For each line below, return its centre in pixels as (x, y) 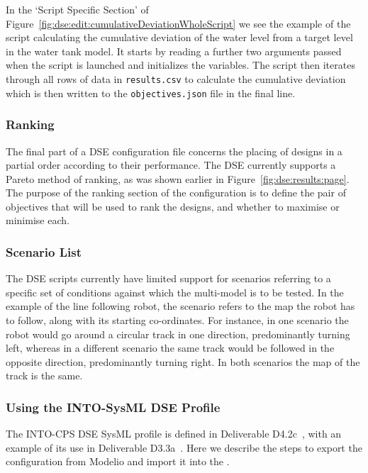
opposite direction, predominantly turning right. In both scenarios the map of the (183, 361)
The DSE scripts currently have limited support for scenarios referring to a (168, 278)
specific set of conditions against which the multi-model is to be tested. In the (175, 292)
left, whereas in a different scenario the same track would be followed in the (170, 348)
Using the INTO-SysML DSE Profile (113, 407)
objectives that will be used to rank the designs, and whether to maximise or (173, 206)
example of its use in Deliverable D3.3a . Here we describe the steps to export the (184, 447)
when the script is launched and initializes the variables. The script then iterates (180, 65)
